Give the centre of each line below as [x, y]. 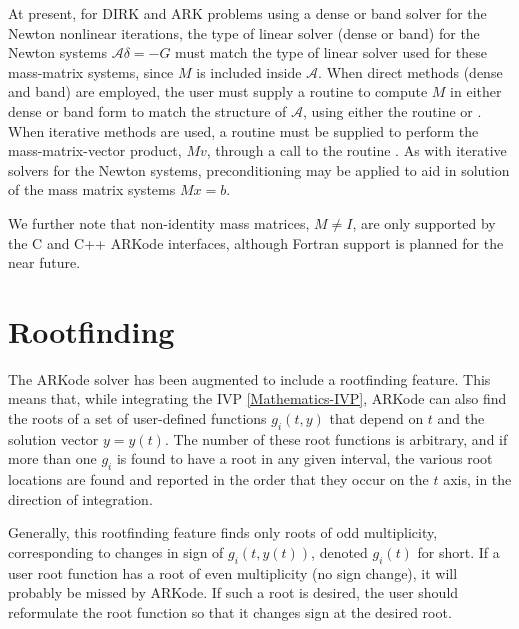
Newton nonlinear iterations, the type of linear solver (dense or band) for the [244, 32]
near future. [44, 262]
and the [461, 418]
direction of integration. [80, 498]
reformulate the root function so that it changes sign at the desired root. [230, 611]
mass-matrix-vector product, [95, 150]
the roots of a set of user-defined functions [137, 418]
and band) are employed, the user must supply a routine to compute [218, 91]
